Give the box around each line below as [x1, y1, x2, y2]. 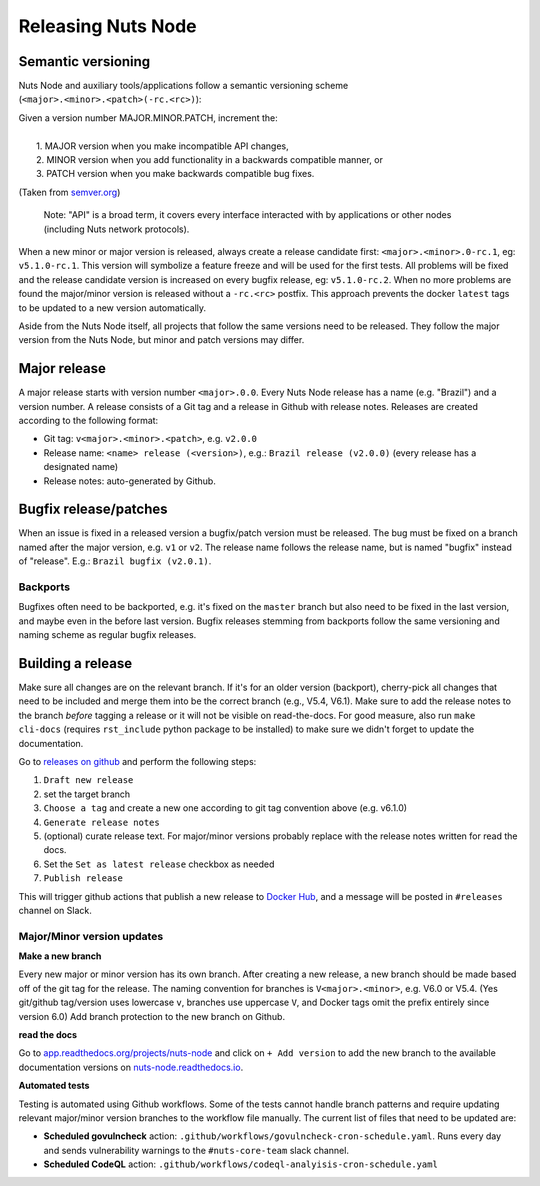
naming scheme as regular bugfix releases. [18, 629, 197, 641]
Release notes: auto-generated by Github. [43, 475, 217, 487]
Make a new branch [18, 950, 102, 962]
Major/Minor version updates [18, 929, 164, 943]
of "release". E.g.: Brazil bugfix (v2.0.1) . [18, 555, 212, 567]
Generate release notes [43, 816, 160, 828]
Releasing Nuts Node [18, 15, 197, 37]
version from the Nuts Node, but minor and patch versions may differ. [18, 334, 305, 346]
